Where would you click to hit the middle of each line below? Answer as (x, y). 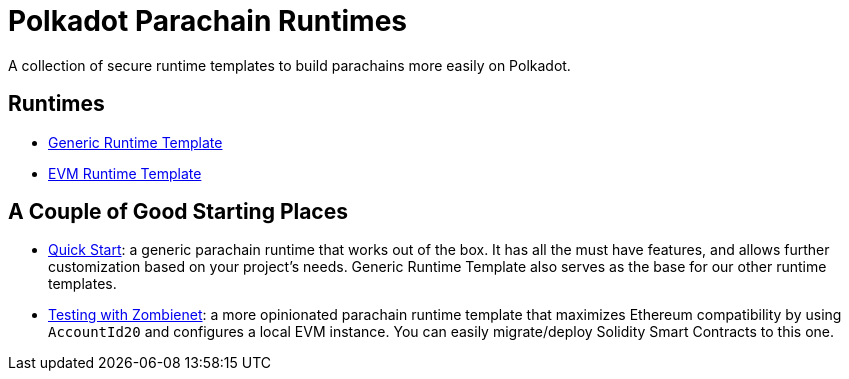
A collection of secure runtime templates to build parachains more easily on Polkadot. (289, 65)
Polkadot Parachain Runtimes (208, 21)
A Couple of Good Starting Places (178, 212)
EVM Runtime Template (125, 173)
